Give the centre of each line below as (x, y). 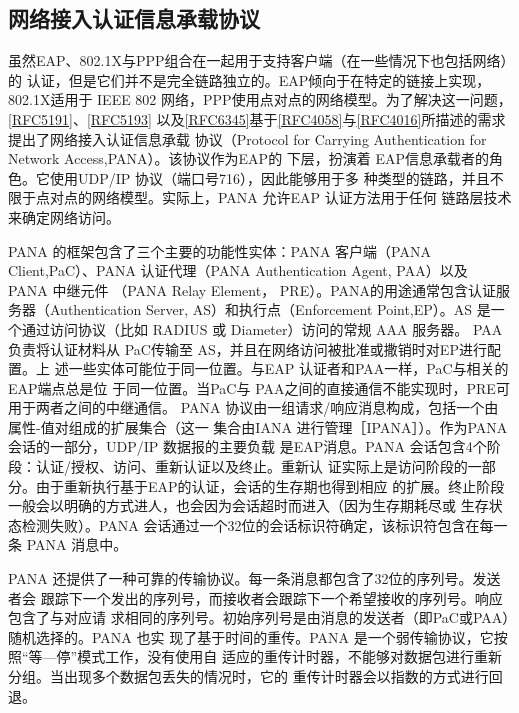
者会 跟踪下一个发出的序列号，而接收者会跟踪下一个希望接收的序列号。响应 (255, 597)
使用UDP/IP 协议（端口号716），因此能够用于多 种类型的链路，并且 (269, 177)
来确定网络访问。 (64, 216)
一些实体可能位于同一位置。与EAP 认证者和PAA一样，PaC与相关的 (288, 368)
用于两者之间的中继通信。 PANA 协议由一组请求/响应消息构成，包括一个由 (253, 407)
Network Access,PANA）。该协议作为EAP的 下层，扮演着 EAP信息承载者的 (249, 158)
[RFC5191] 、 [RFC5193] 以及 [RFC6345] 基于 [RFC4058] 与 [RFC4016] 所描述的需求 (257, 118)
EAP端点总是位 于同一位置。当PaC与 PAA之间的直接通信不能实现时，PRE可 (259, 387)
